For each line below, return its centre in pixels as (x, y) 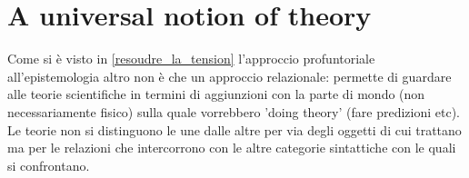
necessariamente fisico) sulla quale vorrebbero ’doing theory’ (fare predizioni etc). (234, 111)
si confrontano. (49, 165)
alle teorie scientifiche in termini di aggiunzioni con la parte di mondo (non (216, 94)
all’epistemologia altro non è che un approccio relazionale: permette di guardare (230, 76)
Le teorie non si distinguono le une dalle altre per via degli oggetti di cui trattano (234, 129)
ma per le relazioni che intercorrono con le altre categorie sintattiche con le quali (232, 148)
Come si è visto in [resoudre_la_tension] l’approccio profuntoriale (191, 59)
